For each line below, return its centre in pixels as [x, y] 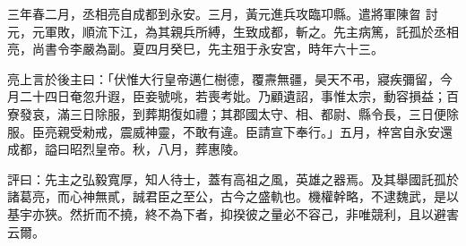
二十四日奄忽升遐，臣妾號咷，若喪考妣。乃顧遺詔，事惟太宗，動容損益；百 [239, 96]
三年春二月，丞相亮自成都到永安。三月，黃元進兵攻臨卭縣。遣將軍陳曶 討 [223, 13]
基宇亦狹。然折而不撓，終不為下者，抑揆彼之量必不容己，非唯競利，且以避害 [233, 213]
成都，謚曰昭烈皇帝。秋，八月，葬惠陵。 [126, 149]
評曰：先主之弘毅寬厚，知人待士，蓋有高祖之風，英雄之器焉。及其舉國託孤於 [233, 178]
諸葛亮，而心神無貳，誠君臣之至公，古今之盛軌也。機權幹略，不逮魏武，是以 [233, 196]
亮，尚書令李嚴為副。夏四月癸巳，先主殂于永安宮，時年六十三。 [195, 49]
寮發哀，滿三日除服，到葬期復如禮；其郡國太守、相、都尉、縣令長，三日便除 [233, 113]
